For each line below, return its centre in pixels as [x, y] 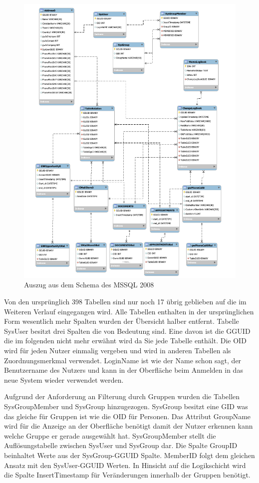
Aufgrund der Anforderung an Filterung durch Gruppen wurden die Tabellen [122, 396]
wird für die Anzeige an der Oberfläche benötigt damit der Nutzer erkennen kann [129, 426]
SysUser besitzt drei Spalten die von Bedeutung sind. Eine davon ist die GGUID [127, 331]
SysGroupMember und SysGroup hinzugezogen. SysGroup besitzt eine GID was [126, 406]
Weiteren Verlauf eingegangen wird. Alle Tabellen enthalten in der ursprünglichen [129, 311]
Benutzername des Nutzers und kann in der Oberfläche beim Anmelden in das [124, 370]
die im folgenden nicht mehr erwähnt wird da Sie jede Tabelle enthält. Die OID [125, 341]
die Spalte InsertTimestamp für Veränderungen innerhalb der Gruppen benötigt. [127, 475]
